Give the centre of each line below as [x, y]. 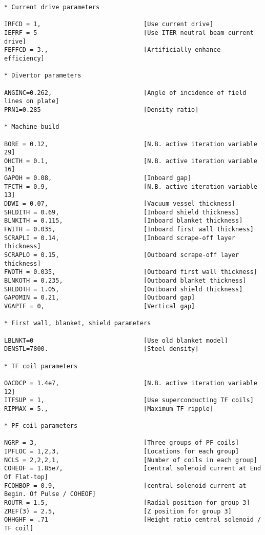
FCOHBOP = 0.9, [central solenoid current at [125, 486]
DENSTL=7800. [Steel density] [101, 349]
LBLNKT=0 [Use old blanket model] [116, 340]
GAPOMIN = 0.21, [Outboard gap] [100, 298]
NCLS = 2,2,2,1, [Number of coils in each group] [131, 460]
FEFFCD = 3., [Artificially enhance [113, 50]
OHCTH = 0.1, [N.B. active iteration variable [131, 161]
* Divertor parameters [43, 76]
